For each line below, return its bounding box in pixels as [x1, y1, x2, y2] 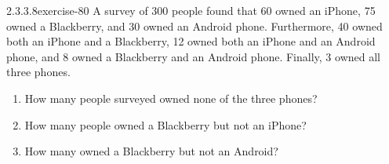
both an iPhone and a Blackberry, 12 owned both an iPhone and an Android [6, 33, 376, 49]
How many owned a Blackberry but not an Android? [24, 143, 278, 159]
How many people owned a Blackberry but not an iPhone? [24, 116, 307, 133]
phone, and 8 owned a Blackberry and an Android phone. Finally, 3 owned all [6, 48, 380, 64]
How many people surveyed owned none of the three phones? [24, 89, 318, 106]
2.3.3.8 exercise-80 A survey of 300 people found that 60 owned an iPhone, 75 [6, 2, 376, 18]
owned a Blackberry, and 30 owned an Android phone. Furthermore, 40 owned [6, 17, 383, 34]
